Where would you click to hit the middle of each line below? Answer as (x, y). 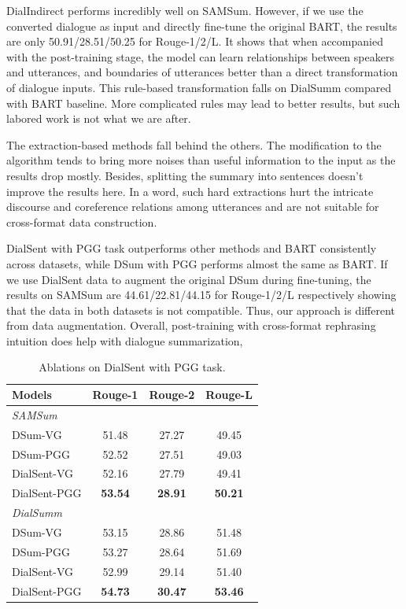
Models (32, 395)
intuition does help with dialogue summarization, (125, 340)
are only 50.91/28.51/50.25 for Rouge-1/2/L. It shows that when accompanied (195, 41)
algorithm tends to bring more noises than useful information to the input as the (201, 160)
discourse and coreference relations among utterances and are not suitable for (193, 207)
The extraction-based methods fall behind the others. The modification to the (194, 144)
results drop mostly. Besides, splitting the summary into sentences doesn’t (185, 175)
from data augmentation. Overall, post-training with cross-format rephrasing (191, 325)
